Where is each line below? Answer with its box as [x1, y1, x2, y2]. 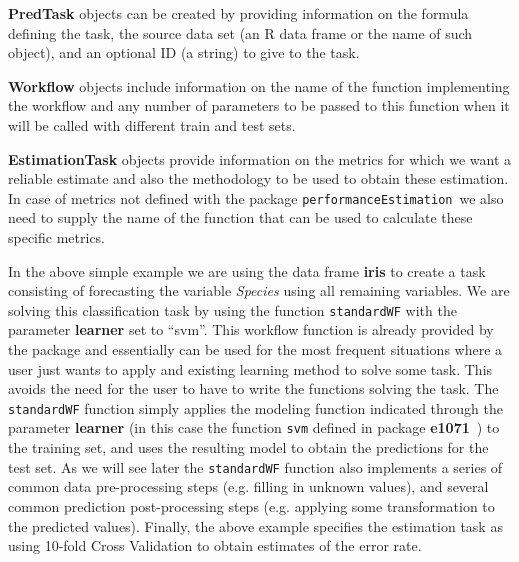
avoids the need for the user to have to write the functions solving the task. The [8, 378, 499, 399]
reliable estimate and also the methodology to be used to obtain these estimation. [8, 168, 509, 189]
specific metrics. [8, 227, 106, 247]
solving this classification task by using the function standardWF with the [8, 299, 457, 320]
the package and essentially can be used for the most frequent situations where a [8, 339, 503, 360]
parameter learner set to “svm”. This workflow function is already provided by [8, 319, 494, 340]
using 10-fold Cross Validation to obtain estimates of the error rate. [8, 535, 422, 556]
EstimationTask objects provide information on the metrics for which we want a [8, 148, 512, 169]
